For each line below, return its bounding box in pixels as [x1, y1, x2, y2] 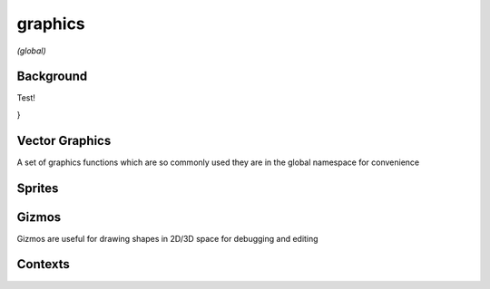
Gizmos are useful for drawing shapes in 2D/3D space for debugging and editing [16, 233, 318, 244]
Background [16, 69, 88, 84]
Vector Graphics [16, 132, 112, 149]
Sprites [16, 180, 59, 196]
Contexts [16, 256, 70, 272]
